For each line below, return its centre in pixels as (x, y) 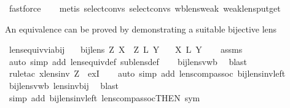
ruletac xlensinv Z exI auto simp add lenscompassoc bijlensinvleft (147, 73)
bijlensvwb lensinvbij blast (64, 85)
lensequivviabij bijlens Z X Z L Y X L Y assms (126, 49)
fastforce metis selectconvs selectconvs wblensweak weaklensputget (145, 8)
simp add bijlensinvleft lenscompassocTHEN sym (104, 97)
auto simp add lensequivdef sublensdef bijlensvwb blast (128, 61)
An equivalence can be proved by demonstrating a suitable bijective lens (141, 29)
